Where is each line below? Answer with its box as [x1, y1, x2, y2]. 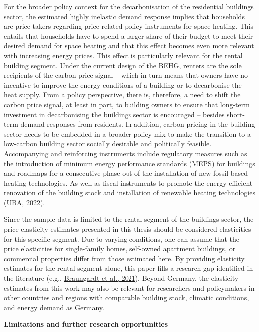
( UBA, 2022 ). [4, 197, 45, 207]
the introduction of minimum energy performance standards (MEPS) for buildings [4, 158, 255, 168]
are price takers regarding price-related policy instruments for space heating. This [4, 21, 254, 31]
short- [227, 109, 245, 119]
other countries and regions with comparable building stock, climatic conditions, [4, 292, 249, 303]
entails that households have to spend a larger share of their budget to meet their [4, 30, 253, 41]
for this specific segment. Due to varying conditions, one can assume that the [4, 233, 240, 244]
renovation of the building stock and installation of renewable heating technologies [4, 187, 255, 198]
